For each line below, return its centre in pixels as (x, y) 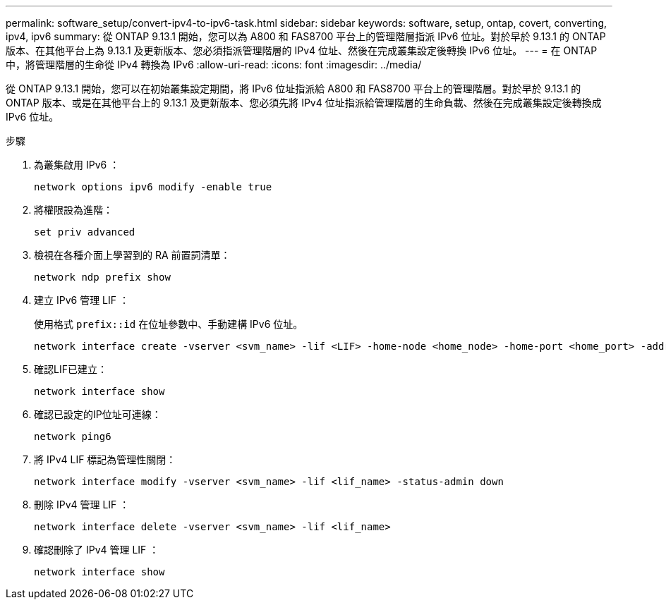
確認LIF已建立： (71, 369)
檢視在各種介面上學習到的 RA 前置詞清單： (132, 255)
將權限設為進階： (73, 210)
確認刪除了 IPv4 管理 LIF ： (97, 550)
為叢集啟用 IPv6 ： (77, 165)
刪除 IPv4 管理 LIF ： (82, 505)
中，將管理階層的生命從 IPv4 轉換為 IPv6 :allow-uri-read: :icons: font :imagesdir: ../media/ (214, 65)
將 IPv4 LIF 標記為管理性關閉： (105, 459)
